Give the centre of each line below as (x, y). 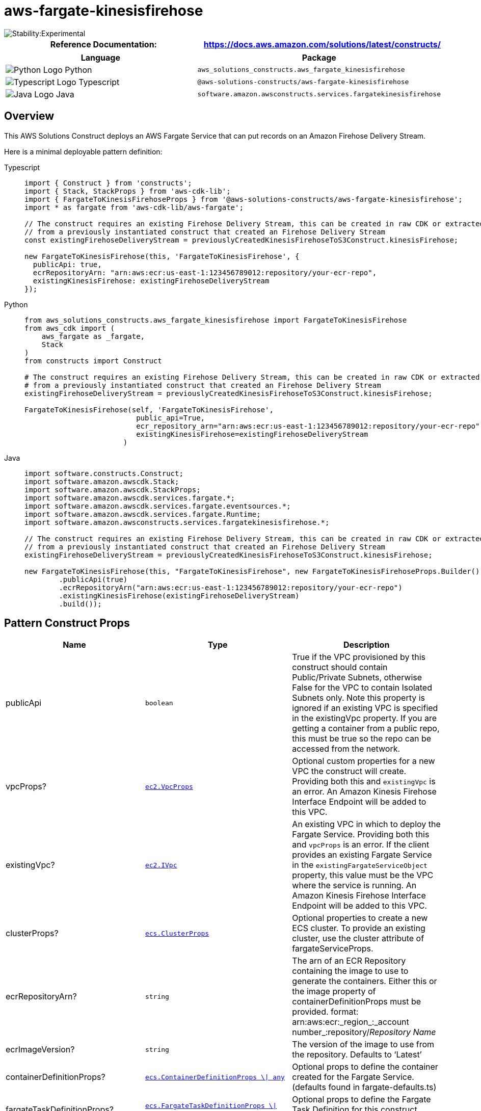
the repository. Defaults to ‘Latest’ (357, 1055)
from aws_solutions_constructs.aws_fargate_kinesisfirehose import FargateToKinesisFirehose (216, 320)
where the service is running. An (354, 885)
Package (319, 57)
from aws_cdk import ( (70, 328)
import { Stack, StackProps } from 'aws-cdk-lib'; (128, 191)
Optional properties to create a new (360, 918)
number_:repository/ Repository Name (364, 1032)
